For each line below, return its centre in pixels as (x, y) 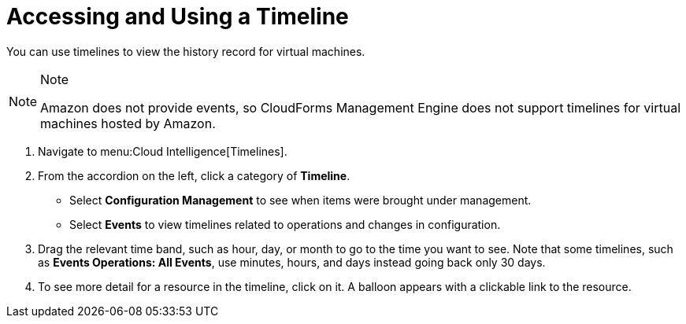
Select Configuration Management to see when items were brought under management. (300, 200)
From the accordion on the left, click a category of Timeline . (194, 175)
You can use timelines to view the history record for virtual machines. (186, 51)
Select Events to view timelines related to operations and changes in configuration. (285, 224)
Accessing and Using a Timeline (178, 17)
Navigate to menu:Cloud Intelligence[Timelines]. (163, 151)
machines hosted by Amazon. (128, 123)
